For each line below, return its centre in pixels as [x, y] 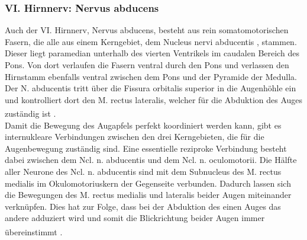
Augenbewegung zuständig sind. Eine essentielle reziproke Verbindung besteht [146, 148]
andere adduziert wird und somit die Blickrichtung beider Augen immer [135, 218]
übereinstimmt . [34, 231]
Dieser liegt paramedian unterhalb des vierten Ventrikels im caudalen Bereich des [152, 53]
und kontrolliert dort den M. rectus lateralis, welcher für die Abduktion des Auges [154, 99]
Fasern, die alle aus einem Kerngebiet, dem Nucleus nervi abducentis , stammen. [151, 41]
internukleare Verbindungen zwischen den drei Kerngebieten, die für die [135, 137]
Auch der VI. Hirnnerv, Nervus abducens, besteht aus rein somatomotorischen [147, 30]
